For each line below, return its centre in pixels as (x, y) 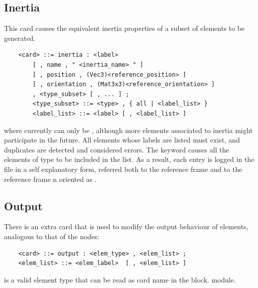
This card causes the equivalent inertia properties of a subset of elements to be (125, 28)
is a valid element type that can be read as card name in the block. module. (120, 279)
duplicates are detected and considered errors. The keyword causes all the (117, 149)
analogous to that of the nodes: (52, 236)
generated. (20, 38)
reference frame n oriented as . (50, 179)
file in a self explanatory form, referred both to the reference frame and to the (123, 169)
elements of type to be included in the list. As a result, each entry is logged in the (129, 159)
